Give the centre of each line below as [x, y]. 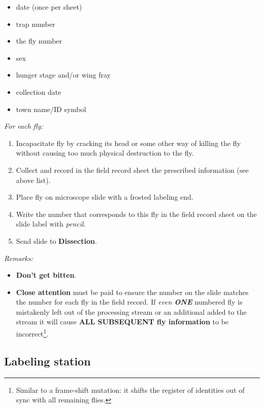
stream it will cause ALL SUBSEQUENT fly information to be [122, 322]
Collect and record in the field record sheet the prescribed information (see [132, 170]
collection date [39, 91]
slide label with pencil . [51, 224]
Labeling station [47, 361]
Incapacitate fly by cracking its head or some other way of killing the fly [128, 143]
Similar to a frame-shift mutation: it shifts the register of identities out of [130, 390]
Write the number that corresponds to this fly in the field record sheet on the [136, 214]
